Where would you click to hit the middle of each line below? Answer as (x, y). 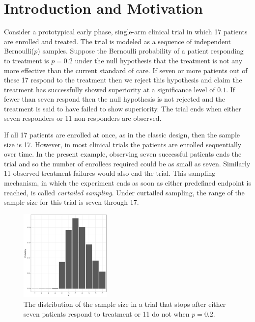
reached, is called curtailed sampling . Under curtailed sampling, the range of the (124, 192)
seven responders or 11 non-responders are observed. (83, 118)
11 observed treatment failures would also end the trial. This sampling (110, 173)
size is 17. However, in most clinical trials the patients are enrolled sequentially (123, 144)
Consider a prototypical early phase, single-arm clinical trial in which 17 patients (126, 32)
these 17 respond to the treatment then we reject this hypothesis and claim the (123, 80)
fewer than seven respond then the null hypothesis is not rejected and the (115, 99)
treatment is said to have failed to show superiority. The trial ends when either (123, 108)
